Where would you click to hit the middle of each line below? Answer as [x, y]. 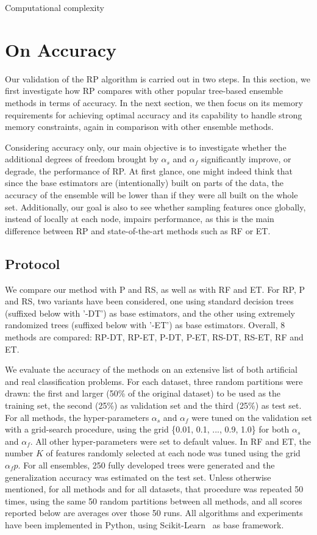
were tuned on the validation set [252, 417]
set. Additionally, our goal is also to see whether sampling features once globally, [155, 206]
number [19, 453]
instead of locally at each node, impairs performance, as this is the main [140, 219]
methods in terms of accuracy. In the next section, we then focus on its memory [154, 102]
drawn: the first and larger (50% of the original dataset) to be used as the [143, 393]
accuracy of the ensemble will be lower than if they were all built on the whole [151, 195]
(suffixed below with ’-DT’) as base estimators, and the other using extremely [150, 313]
